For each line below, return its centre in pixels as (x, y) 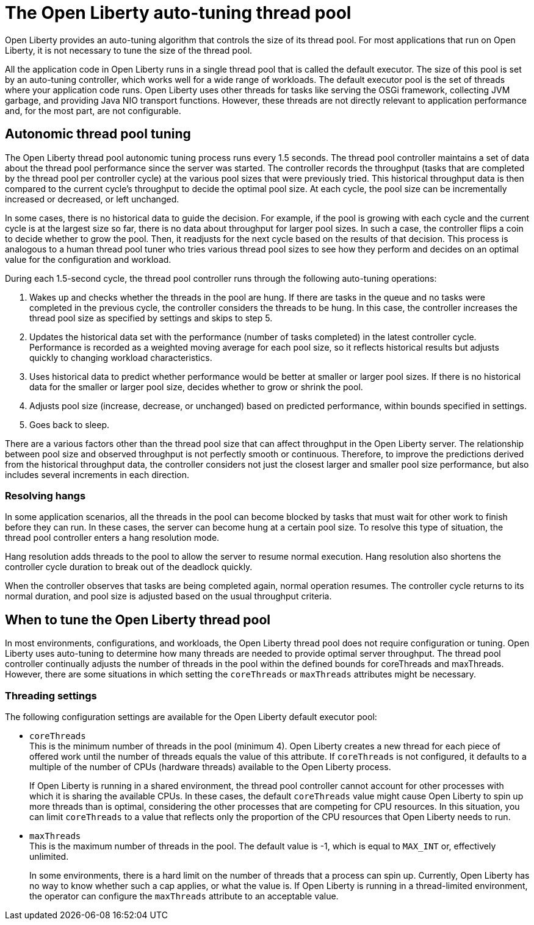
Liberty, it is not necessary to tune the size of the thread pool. (129, 50)
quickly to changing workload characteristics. (121, 357)
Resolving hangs (45, 495)
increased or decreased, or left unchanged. (92, 199)
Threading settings (51, 695)
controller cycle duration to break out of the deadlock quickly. (129, 567)
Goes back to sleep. (70, 424)
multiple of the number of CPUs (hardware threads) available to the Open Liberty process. (210, 766)
